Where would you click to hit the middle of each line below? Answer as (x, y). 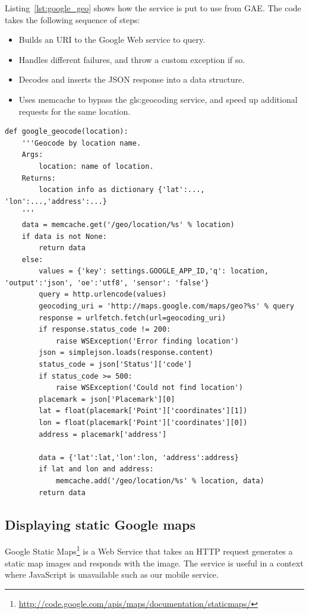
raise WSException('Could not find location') (149, 388)
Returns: (39, 178)
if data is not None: (64, 236)
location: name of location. (96, 166)
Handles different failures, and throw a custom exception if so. (132, 59)
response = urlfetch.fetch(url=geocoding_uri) (133, 318)
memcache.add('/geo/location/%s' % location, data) (160, 481)
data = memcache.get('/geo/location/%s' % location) (128, 224)
